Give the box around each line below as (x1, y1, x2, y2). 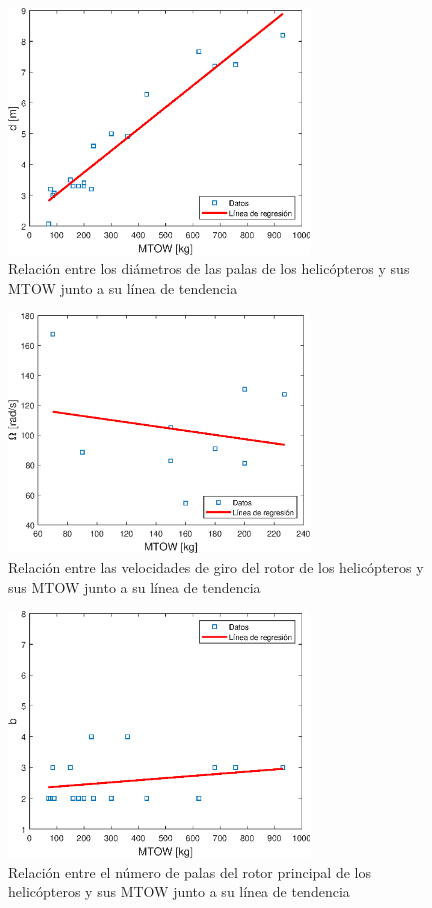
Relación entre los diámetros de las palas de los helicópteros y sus (8, 258, 410, 279)
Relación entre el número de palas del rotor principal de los (8, 861, 371, 882)
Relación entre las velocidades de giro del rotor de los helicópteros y (8, 556, 424, 577)
